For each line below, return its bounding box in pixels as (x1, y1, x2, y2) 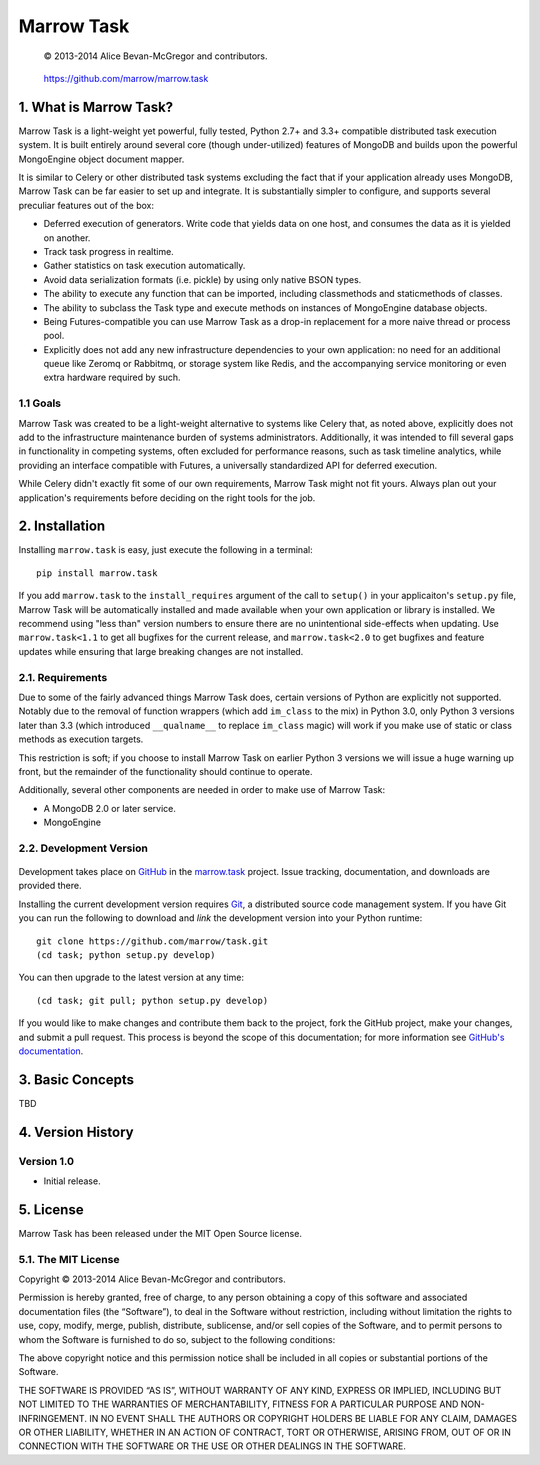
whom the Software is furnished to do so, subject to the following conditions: (18, 1333, 336, 1345)
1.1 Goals (18, 396, 62, 410)
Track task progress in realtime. (43, 245, 174, 257)
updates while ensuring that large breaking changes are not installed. (18, 645, 304, 657)
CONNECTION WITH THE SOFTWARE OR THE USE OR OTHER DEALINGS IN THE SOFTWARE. (18, 1440, 407, 1452)
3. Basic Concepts (18, 1071, 135, 1088)
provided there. (18, 880, 82, 892)
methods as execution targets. (18, 733, 144, 745)
